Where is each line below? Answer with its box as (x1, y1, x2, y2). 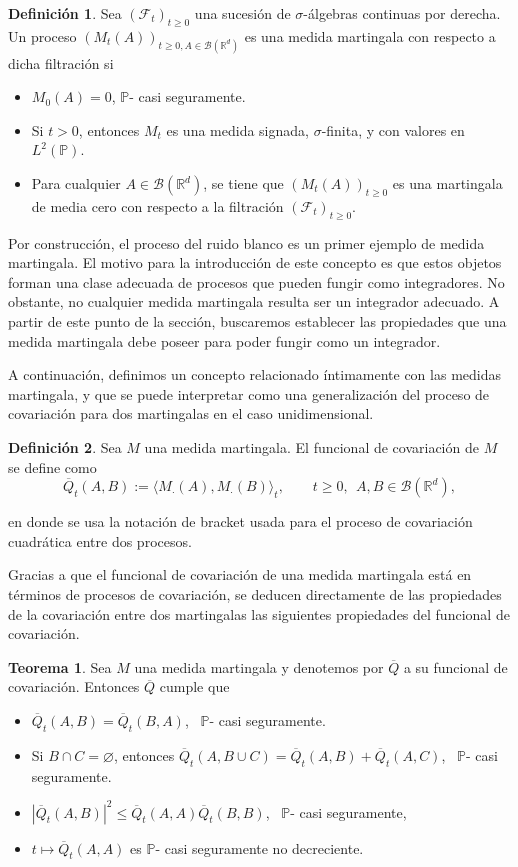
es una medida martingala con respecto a (244, 25, 496, 46)
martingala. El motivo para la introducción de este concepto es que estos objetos (8, 252, 502, 273)
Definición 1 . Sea (8, 3, 122, 23)
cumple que (159, 676, 230, 697)
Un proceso (8, 25, 77, 46)
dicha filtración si (8, 52, 114, 73)
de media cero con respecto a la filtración (31, 195, 284, 216)
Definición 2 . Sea (8, 436, 122, 457)
